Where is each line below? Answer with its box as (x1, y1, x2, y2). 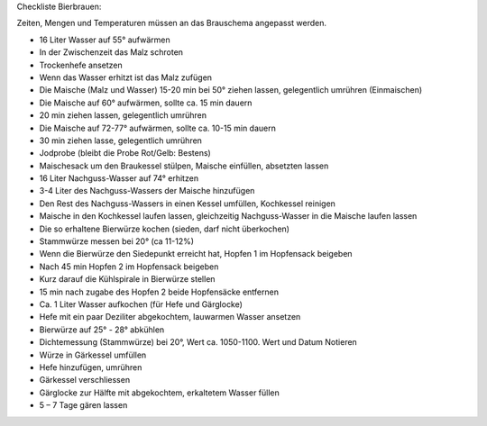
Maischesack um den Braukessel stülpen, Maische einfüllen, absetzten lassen (39, 160, 329, 171)
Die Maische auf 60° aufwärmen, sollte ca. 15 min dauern (39, 97, 253, 108)
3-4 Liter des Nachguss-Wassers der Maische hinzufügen (39, 186, 255, 196)
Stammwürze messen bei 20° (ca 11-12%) (39, 236, 194, 247)
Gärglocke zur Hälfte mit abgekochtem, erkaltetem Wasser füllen (39, 387, 280, 398)
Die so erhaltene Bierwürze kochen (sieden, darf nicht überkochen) (39, 223, 290, 234)
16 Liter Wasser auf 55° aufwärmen (39, 34, 170, 45)
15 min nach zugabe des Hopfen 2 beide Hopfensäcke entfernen (39, 286, 280, 297)
